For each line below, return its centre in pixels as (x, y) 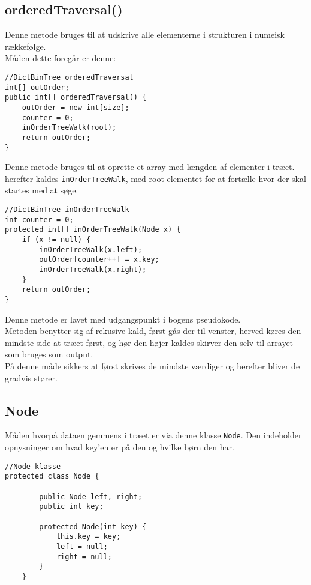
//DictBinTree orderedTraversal (69, 77)
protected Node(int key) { (93, 526)
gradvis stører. (31, 377)
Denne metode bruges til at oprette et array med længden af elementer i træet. (150, 167)
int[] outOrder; (37, 87)
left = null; (82, 546)
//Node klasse (33, 466)
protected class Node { (52, 477)
